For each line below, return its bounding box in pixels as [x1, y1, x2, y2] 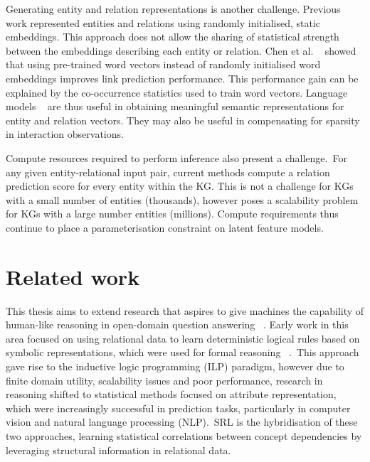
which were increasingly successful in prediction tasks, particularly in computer [6, 400, 351, 415]
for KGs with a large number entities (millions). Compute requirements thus [6, 206, 339, 221]
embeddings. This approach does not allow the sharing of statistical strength [6, 29, 339, 44]
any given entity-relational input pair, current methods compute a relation [6, 164, 330, 179]
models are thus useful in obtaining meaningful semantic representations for [6, 99, 344, 114]
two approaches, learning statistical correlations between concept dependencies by [6, 428, 362, 443]
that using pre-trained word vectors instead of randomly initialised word [6, 57, 321, 72]
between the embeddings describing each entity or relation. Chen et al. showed [6, 43, 356, 58]
